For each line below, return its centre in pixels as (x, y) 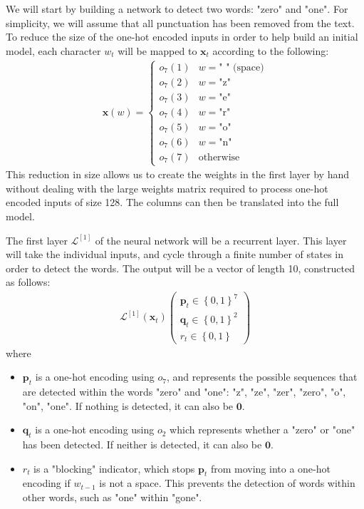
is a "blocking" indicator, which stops (114, 468)
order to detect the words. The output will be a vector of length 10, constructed (180, 268)
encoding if (46, 483)
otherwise (219, 157)
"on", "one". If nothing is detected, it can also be (128, 405)
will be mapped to (157, 50)
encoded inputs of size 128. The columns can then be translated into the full (172, 202)
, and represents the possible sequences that (262, 377)
